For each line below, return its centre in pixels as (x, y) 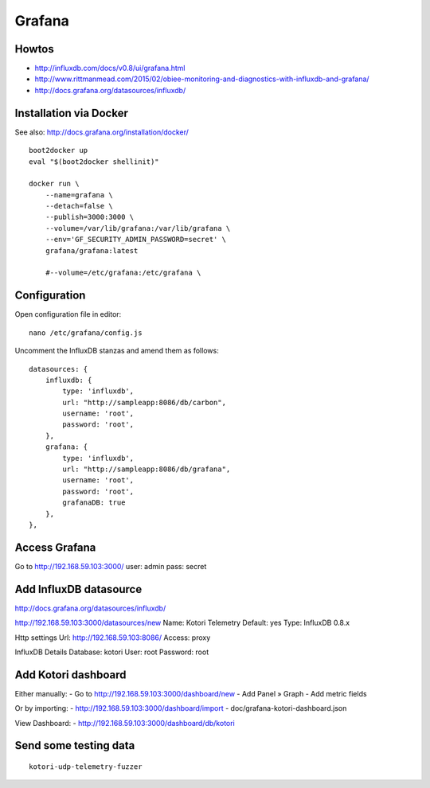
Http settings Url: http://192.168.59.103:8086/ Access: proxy (113, 638)
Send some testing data (75, 745)
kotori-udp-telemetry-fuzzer (86, 767)
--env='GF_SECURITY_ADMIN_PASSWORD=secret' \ (136, 240)
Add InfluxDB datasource (78, 589)
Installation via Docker (72, 113)
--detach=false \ (79, 206)
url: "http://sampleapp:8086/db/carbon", (145, 402)
